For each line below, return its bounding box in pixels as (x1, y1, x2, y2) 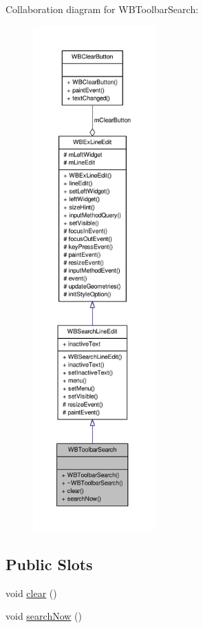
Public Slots (6, 553, 93, 574)
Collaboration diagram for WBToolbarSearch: (6, 2, 199, 16)
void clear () (6, 585, 57, 600)
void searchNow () (6, 609, 82, 623)
